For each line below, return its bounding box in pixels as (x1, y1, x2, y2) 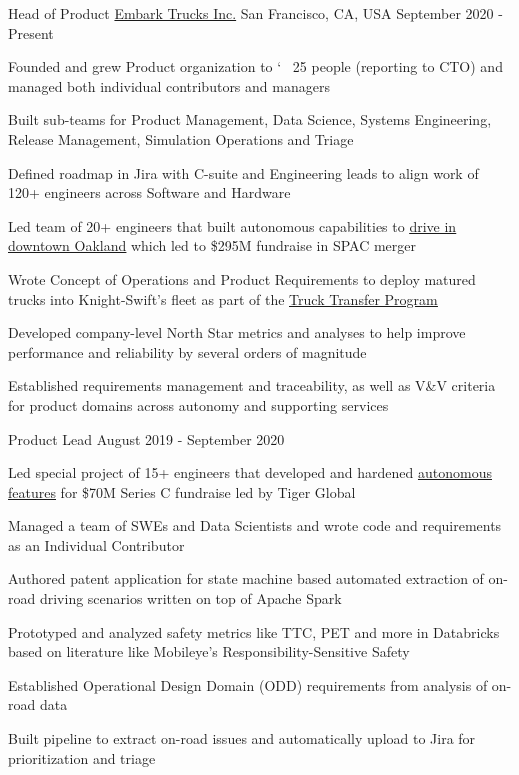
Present (8, 22, 54, 43)
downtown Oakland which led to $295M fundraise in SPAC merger (8, 235, 416, 256)
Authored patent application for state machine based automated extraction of (8, 568, 484, 589)
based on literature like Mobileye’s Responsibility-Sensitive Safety (8, 641, 410, 662)
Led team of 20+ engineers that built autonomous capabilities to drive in (8, 215, 457, 236)
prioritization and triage (8, 747, 156, 768)
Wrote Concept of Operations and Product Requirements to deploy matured (8, 268, 476, 289)
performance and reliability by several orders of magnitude (8, 341, 367, 362)
